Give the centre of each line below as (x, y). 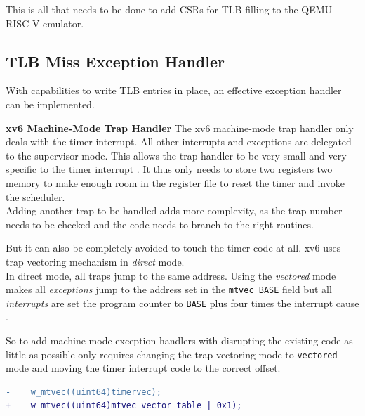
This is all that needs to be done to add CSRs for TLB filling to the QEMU (169, 9)
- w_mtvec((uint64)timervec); (84, 392)
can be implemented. (50, 104)
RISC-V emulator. (45, 23)
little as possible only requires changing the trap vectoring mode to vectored (172, 354)
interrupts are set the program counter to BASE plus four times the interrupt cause (182, 303)
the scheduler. (35, 196)
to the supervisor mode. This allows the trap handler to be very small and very (176, 155)
